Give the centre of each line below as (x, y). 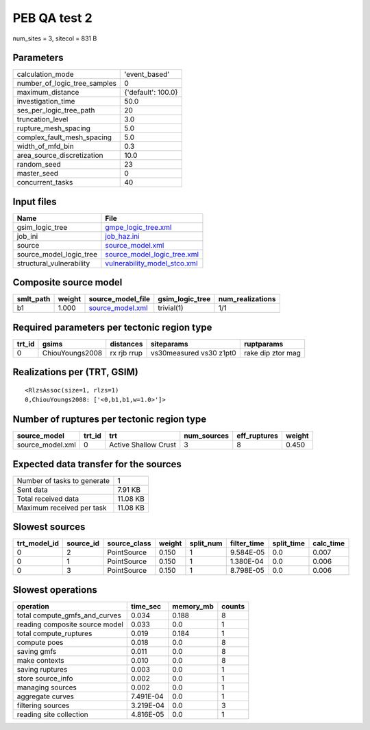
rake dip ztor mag (272, 353)
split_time (288, 543)
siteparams (169, 344)
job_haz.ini (122, 236)
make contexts (40, 660)
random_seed (39, 165)
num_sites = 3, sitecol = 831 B (55, 38)
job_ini (27, 236)
